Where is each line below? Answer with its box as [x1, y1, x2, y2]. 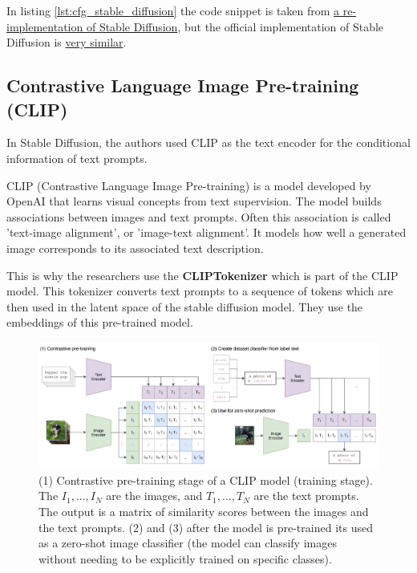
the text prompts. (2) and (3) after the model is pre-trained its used [38, 518, 373, 535]
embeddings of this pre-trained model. [6, 314, 193, 331]
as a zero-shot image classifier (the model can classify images [38, 534, 337, 551]
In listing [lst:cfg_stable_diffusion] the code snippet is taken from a [6, 2, 340, 18]
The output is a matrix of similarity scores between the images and [38, 503, 369, 519]
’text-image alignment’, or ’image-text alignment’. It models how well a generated [6, 224, 407, 241]
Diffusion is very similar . [6, 34, 127, 51]
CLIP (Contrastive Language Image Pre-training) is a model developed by [6, 177, 371, 193]
